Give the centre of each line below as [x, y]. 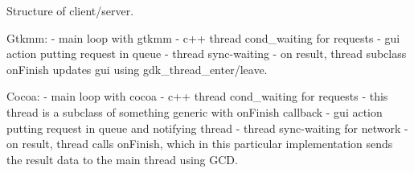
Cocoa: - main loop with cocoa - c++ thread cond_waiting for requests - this [197, 96]
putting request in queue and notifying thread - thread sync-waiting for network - [207, 128]
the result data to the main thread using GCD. [122, 159]
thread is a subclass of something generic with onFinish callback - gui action [195, 111]
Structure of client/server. [70, 10]
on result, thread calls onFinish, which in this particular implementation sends [200, 144]
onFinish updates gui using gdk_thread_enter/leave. [137, 69]
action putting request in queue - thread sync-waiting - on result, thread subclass [207, 54]
